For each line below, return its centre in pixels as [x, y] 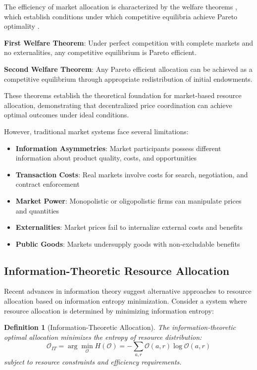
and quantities [37, 210]
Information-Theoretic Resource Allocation [117, 270]
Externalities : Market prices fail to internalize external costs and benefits [129, 227]
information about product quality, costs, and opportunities [106, 158]
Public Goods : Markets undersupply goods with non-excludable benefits [128, 243]
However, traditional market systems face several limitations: [96, 131]
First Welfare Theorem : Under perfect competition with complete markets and [129, 42]
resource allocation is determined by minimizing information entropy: [109, 310]
